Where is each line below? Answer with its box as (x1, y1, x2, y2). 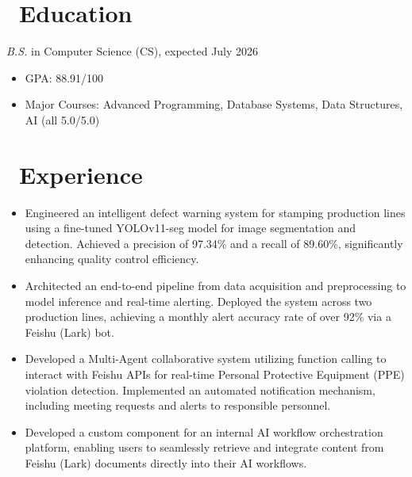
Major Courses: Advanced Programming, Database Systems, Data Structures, (25, 96, 403, 113)
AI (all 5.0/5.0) (25, 111, 100, 128)
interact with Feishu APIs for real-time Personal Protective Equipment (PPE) (25, 365, 405, 382)
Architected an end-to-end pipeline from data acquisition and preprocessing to (25, 277, 406, 293)
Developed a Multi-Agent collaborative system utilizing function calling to (25, 350, 387, 367)
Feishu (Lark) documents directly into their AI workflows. (25, 454, 307, 471)
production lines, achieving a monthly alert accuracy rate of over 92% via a (25, 308, 391, 325)
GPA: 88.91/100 (25, 69, 104, 86)
